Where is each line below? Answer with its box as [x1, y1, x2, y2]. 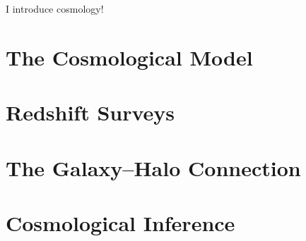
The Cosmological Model [6, 42, 253, 71]
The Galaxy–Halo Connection [6, 153, 301, 182]
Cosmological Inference [6, 208, 235, 237]
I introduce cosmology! [6, 1, 104, 16]
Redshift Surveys [6, 98, 175, 127]
